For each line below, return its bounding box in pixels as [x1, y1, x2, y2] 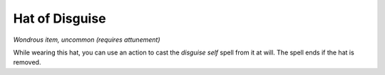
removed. [13, 58, 41, 67]
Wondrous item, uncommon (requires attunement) [13, 35, 160, 44]
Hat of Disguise [13, 11, 106, 26]
